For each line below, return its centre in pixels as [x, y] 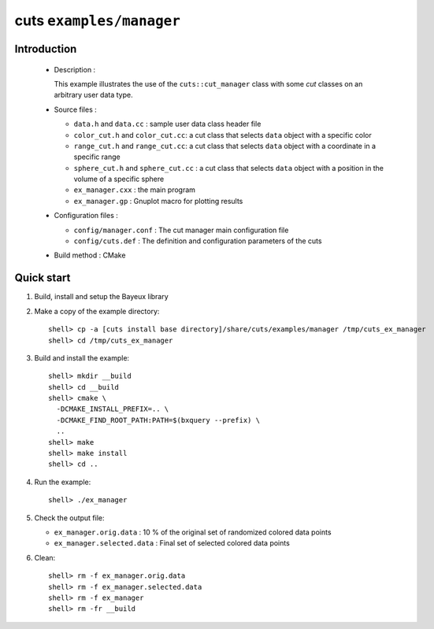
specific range [97, 157]
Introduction [46, 48]
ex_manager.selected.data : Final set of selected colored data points [172, 543]
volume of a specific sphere [119, 179]
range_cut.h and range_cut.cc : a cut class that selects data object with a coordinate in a [225, 146]
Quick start [43, 278]
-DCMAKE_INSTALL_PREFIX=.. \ [113, 409]
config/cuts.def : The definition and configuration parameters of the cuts [198, 241]
